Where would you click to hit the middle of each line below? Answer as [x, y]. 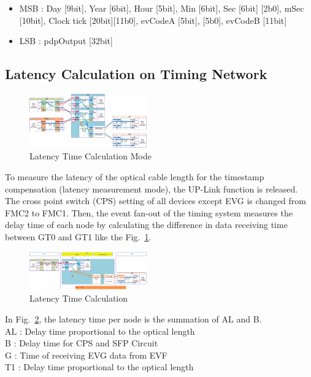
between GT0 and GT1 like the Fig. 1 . [78, 237]
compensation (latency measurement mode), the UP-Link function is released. [152, 188]
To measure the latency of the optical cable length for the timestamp [135, 177]
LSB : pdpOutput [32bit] [66, 41]
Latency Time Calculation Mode [90, 156]
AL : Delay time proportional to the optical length [100, 331]
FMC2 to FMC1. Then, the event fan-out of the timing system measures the [149, 212]
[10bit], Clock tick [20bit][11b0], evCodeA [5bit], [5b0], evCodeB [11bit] [153, 20]
